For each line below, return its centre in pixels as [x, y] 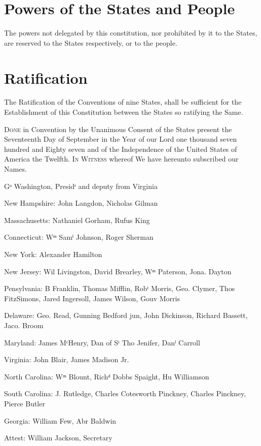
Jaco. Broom [24, 325]
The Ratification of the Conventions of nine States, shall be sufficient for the [123, 102]
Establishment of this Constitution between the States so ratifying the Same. [124, 112]
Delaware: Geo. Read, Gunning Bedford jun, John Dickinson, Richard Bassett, [126, 315]
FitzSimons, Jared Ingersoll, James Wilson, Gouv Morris [92, 298]
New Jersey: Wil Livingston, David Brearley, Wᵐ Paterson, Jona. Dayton [118, 271]
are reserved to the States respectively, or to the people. [91, 42]
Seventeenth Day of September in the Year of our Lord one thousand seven [121, 139]
